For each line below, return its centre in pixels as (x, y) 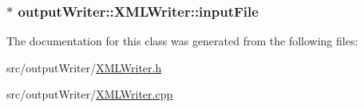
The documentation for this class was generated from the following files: (182, 41)
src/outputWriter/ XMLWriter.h (84, 67)
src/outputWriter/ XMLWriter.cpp (90, 94)
